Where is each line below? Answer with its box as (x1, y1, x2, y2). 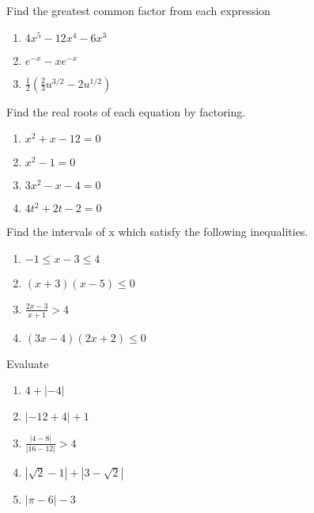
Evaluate (6, 355, 49, 371)
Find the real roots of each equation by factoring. (6, 103, 246, 120)
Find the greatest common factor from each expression (6, 2, 270, 18)
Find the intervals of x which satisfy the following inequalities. (6, 223, 308, 240)
